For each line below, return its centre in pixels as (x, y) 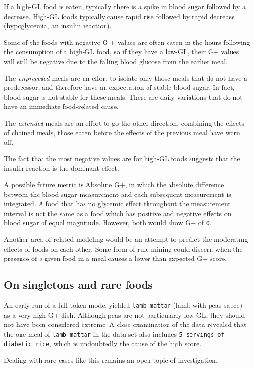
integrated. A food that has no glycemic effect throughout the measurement (117, 204)
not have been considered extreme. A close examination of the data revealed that (125, 324)
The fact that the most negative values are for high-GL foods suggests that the (122, 158)
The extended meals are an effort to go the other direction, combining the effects (124, 122)
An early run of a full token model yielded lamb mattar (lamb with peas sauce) (123, 305)
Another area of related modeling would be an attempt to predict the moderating (126, 239)
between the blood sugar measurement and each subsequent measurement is (117, 194)
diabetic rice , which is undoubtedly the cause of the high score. (103, 343)
